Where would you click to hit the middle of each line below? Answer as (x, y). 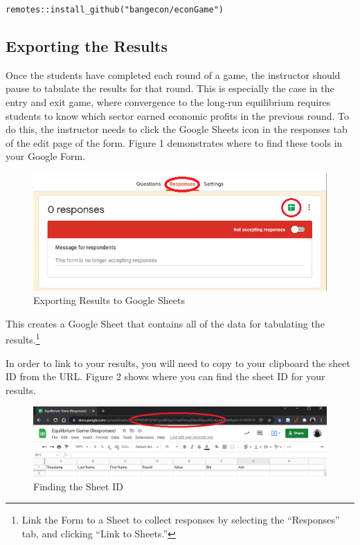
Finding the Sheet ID (78, 486)
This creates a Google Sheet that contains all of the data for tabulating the (165, 323)
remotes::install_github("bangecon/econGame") (115, 10)
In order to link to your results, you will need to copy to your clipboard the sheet (178, 363)
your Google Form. (46, 156)
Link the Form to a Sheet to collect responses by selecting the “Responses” (181, 520)
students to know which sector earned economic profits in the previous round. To (178, 115)
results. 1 (23, 339)
